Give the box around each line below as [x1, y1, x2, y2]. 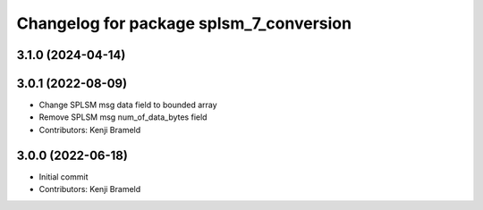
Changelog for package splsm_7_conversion [16, 13, 352, 33]
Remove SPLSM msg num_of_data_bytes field [38, 112, 208, 122]
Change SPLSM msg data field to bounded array [38, 99, 218, 111]
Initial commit [38, 171, 89, 182]
